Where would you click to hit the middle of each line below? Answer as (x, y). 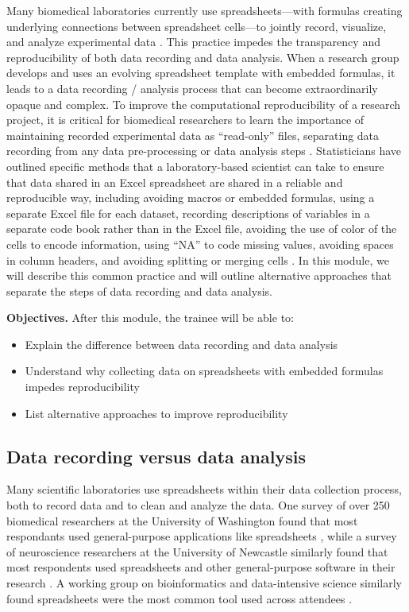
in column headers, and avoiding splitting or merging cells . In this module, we (198, 260)
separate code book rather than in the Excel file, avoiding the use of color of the (202, 229)
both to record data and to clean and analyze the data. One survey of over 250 (198, 505)
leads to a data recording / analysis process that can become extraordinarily (192, 88)
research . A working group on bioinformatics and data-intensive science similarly (204, 583)
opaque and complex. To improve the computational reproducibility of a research (204, 104)
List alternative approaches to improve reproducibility (156, 413)
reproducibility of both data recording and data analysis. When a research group (203, 57)
